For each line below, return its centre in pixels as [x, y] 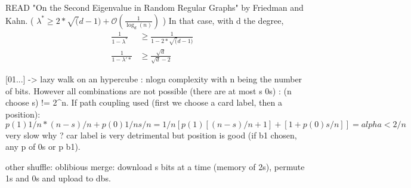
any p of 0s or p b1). [43, 147]
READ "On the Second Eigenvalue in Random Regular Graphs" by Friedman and [154, 7]
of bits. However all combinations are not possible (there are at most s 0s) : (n [149, 90]
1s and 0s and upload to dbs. [58, 178]
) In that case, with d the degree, [223, 20]
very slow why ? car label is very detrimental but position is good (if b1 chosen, [151, 135]
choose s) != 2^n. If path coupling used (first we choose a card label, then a [144, 102]
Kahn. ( [20, 20]
